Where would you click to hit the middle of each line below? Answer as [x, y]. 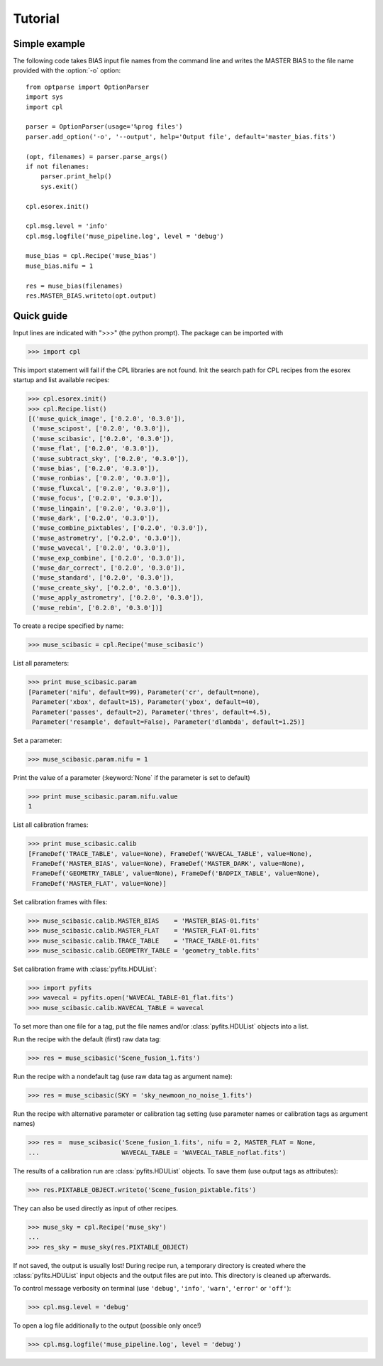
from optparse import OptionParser [88, 87]
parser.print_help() [76, 177]
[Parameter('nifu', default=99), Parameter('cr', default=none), [144, 692]
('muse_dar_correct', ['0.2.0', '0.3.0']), [109, 568]
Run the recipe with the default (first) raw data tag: [87, 1039]
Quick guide [40, 316]
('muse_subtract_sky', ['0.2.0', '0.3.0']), [111, 459]
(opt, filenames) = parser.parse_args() [97, 157]
